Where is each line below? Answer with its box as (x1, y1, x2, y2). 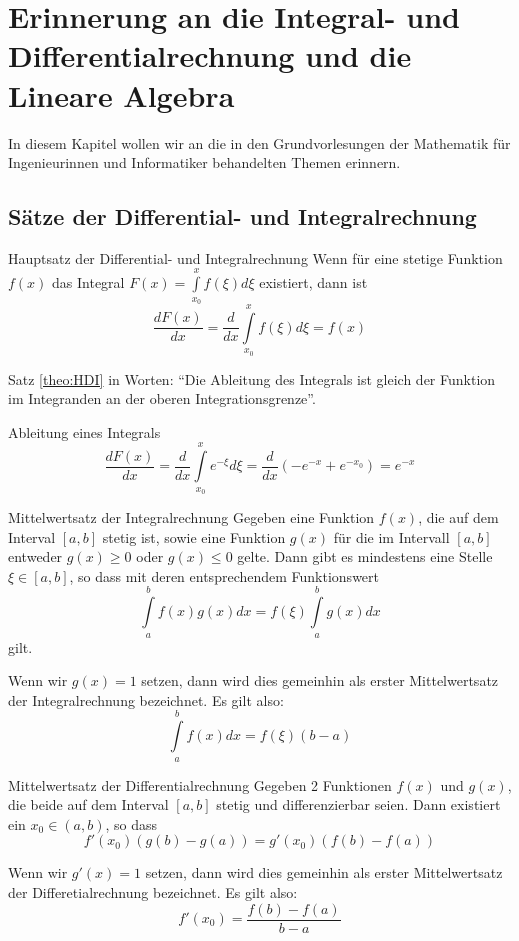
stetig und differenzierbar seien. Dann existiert (216, 794, 501, 815)
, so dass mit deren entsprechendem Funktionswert (69, 565, 380, 586)
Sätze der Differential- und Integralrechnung (8, 201, 477, 232)
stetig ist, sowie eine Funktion (102, 526, 286, 547)
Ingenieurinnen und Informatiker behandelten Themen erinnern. (8, 152, 401, 173)
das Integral (52, 272, 125, 293)
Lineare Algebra (8, 74, 235, 115)
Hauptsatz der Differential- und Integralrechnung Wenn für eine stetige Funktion (8, 247, 503, 268)
